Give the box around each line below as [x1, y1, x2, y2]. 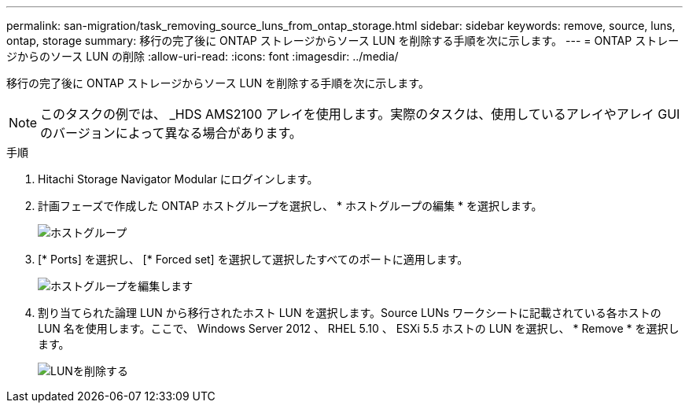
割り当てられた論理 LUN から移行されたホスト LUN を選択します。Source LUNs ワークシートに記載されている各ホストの [38, 306, 661, 319]
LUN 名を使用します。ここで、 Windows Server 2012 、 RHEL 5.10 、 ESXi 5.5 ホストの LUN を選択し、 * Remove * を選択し [38, 322, 680, 335]
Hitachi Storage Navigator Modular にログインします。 [38, 172, 319, 186]
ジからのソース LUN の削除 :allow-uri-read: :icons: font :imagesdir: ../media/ [6, 50, 399, 63]
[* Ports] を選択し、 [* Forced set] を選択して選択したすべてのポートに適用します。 [38, 252, 469, 266]
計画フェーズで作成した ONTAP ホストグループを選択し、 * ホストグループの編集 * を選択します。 [38, 199, 543, 212]
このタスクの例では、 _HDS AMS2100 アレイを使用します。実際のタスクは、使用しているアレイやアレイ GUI [40, 106, 680, 122]
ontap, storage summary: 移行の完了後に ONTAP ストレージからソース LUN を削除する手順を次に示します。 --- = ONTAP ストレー [6, 34, 680, 47]
